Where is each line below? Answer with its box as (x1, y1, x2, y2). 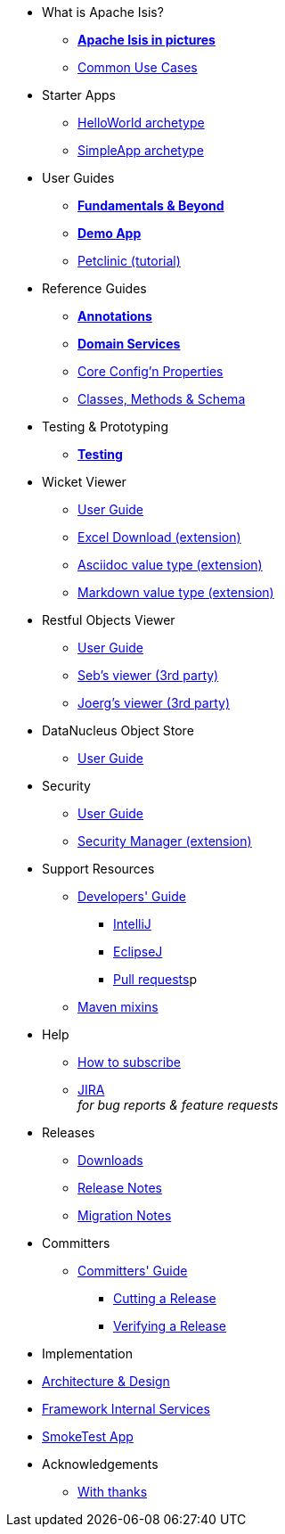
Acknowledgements (42, 1456, 159, 1472)
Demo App (77, 226, 142, 241)
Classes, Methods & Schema (77, 391, 246, 406)
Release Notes (77, 1180, 162, 1195)
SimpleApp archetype (77, 143, 204, 158)
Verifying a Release (113, 1318, 227, 1333)
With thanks (77, 1484, 148, 1499)
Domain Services (77, 336, 181, 351)
